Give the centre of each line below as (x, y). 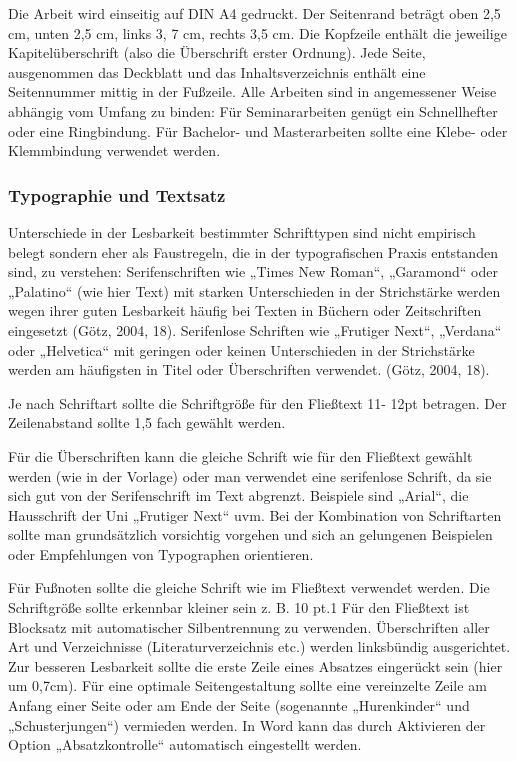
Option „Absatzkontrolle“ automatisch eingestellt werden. (185, 744)
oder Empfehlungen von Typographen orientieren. (161, 553)
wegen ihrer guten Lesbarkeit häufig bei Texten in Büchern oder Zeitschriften (245, 310)
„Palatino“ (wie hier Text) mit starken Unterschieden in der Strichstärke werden (254, 290)
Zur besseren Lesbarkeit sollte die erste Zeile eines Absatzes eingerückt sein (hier (255, 665)
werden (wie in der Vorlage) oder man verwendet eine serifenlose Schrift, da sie (250, 475)
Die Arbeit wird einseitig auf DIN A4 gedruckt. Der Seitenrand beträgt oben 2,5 (254, 13)
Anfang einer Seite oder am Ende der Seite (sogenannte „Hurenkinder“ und (239, 705)
